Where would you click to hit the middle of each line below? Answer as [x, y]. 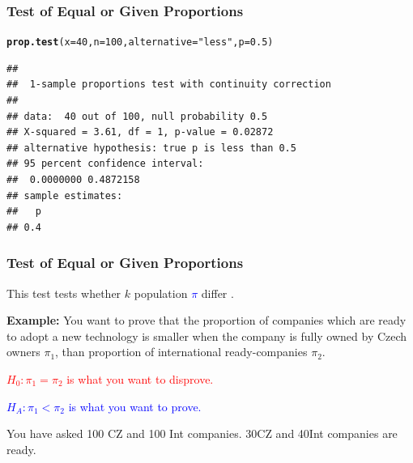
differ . [217, 293]
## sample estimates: [65, 195]
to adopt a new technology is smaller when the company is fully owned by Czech [207, 336]
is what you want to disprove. [140, 379]
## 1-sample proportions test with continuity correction [169, 85]
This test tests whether [64, 293]
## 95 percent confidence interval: [105, 164]
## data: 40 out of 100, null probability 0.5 [137, 116]
